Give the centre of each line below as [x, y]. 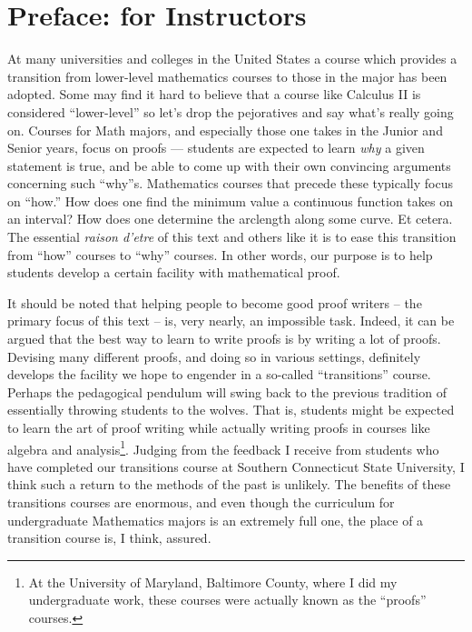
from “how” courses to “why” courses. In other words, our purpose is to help [220, 254]
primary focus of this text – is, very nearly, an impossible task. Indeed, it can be [231, 321]
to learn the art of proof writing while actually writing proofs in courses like [219, 427]
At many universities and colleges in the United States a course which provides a [232, 59]
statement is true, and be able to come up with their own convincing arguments [229, 165]
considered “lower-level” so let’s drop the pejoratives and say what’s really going [231, 111]
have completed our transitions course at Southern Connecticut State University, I [236, 466]
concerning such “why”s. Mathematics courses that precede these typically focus [230, 183]
